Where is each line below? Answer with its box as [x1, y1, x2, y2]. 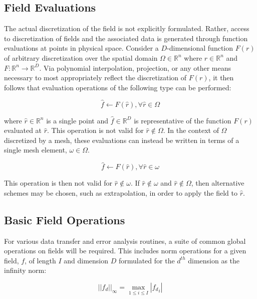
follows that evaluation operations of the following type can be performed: [4, 82, 231, 92]
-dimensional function [167, 43, 233, 53]
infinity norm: [4, 265, 47, 275]
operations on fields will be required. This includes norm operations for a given [4, 245, 246, 256]
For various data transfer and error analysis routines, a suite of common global [4, 235, 246, 246]
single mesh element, [4, 144, 67, 155]
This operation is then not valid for [4, 178, 113, 188]
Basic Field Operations [4, 212, 125, 227]
